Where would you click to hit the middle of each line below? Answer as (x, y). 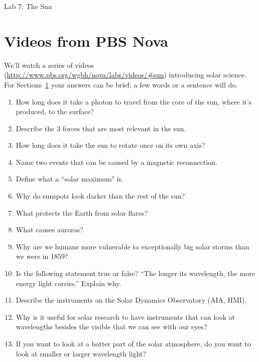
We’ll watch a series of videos (49, 65)
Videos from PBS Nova (86, 40)
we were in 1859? (42, 256)
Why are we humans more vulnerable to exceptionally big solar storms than (133, 246)
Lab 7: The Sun (28, 6)
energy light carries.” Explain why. (69, 283)
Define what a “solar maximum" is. (70, 179)
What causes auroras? (49, 230)
